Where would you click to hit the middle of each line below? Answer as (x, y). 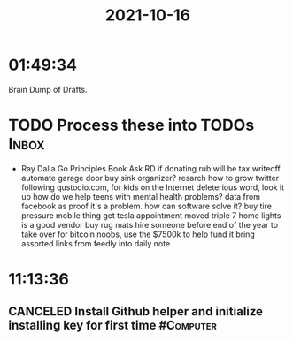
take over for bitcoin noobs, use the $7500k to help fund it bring (138, 234)
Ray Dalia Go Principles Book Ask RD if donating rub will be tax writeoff (150, 168)
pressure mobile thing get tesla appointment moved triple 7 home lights (151, 215)
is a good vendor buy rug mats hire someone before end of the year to (150, 224)
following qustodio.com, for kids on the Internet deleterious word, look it (153, 187)
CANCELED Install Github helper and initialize (135, 311)
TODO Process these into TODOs (131, 125)
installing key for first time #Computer (113, 326)
